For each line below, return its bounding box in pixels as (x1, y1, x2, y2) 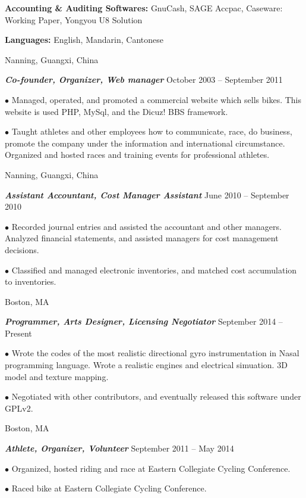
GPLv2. (5, 401, 33, 414)
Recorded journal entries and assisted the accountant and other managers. (11, 220, 282, 232)
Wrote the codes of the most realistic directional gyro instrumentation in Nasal (11, 347, 299, 359)
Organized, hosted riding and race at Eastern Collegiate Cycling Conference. (11, 462, 291, 474)
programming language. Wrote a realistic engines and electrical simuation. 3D (5, 359, 288, 371)
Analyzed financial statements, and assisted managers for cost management (5, 232, 279, 244)
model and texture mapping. (5, 370, 109, 382)
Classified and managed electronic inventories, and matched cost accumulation (11, 263, 297, 276)
